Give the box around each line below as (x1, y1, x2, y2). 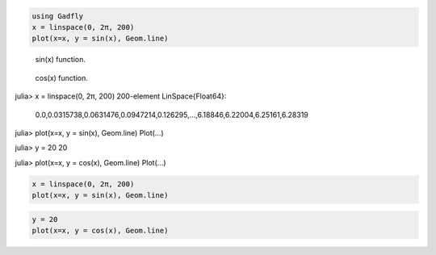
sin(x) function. (35, 55, 86, 65)
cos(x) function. (35, 73, 88, 82)
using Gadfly (31, 11, 84, 20)
